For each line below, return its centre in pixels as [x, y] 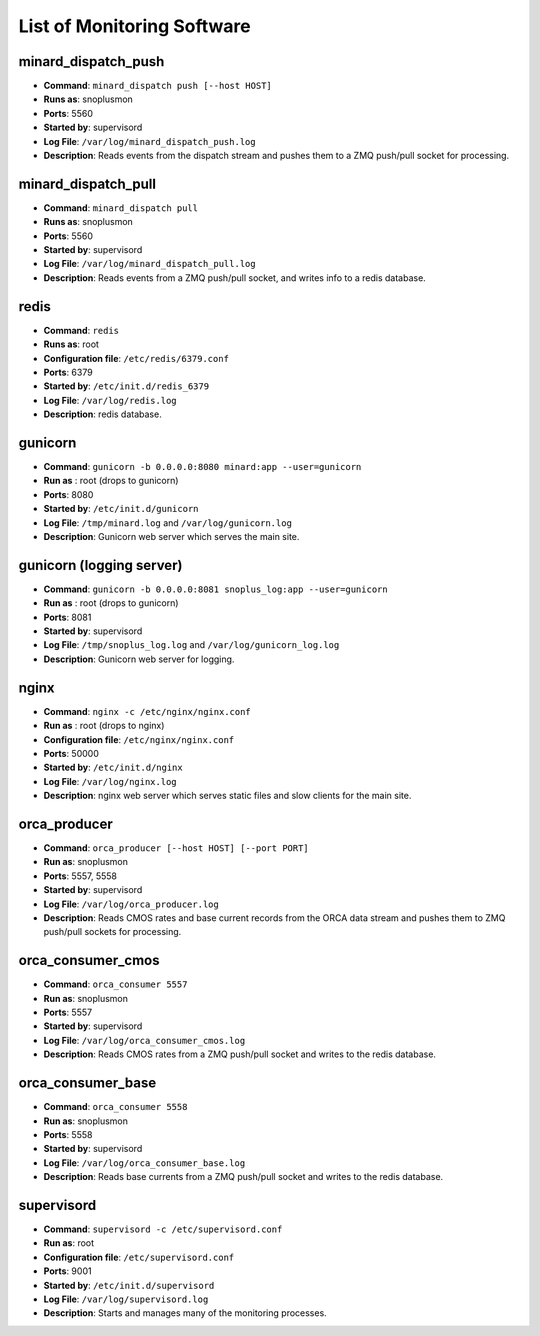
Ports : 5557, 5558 [80, 876]
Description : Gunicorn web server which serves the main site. [171, 536]
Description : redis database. [102, 414]
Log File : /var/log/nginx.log [110, 781]
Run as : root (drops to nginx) [104, 726]
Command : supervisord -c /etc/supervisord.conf [163, 1229]
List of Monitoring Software [134, 26]
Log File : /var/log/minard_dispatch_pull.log [149, 264]
